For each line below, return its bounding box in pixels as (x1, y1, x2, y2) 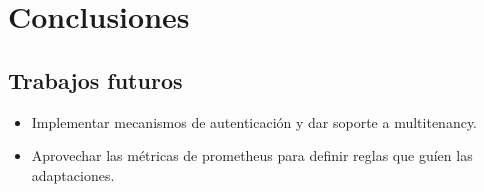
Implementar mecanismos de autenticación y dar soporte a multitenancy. (31, 111, 478, 132)
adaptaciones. (31, 164, 115, 185)
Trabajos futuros (8, 64, 183, 95)
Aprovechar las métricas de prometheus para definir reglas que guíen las (31, 145, 473, 166)
